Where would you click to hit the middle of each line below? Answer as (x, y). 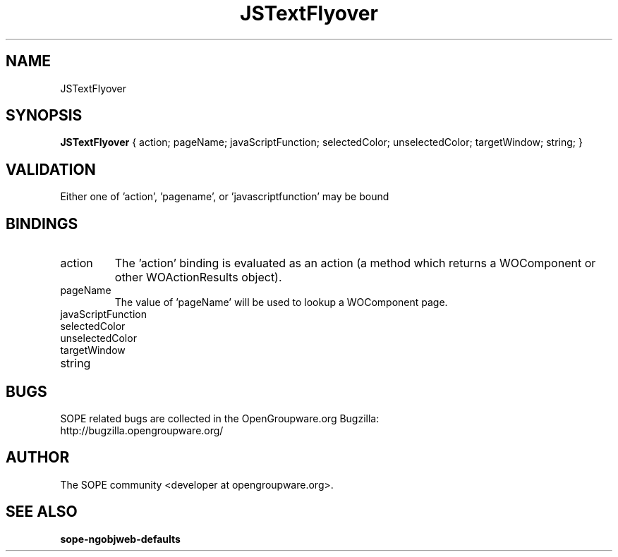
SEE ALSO (42, 512)
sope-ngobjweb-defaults (120, 539)
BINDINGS (42, 224)
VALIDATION (51, 169)
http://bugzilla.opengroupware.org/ (142, 430)
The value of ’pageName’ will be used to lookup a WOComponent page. (281, 302)
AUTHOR (38, 458)
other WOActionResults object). (198, 277)
